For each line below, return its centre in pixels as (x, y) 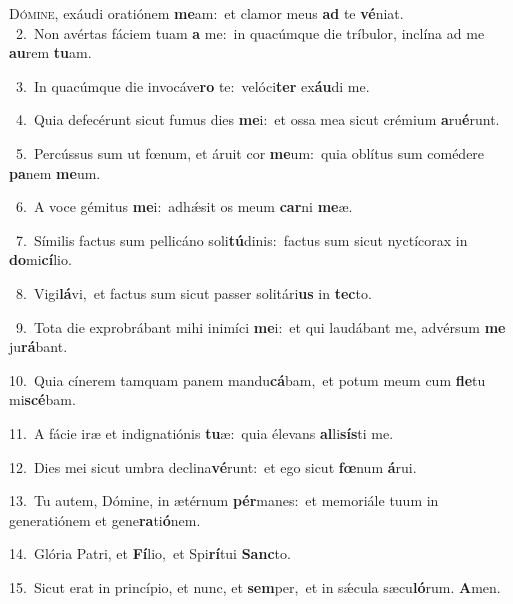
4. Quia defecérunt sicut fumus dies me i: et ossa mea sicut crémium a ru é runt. (257, 119)
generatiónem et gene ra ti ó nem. (105, 519)
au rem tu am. (50, 52)
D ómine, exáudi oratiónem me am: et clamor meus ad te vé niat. (206, 13)
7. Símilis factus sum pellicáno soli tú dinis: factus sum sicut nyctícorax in (241, 239)
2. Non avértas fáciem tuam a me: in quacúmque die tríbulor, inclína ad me (250, 32)
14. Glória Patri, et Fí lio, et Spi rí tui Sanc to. (150, 553)
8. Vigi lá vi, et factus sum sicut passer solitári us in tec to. (193, 292)
